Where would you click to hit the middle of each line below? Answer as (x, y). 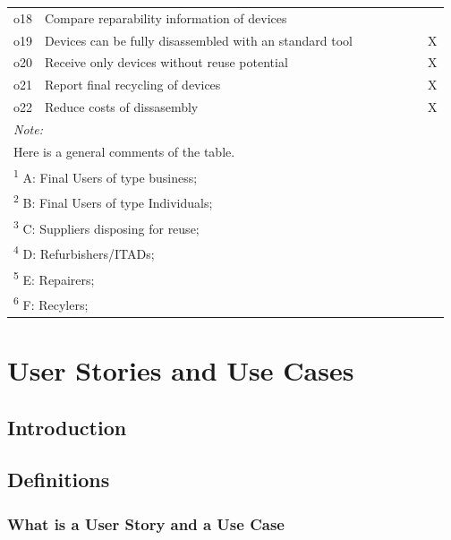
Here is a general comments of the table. (124, 151)
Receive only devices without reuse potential (166, 62)
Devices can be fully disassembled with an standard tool (199, 40)
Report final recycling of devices (133, 85)
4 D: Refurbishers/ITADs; (84, 252)
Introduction (67, 427)
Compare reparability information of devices (166, 17)
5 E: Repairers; (54, 278)
